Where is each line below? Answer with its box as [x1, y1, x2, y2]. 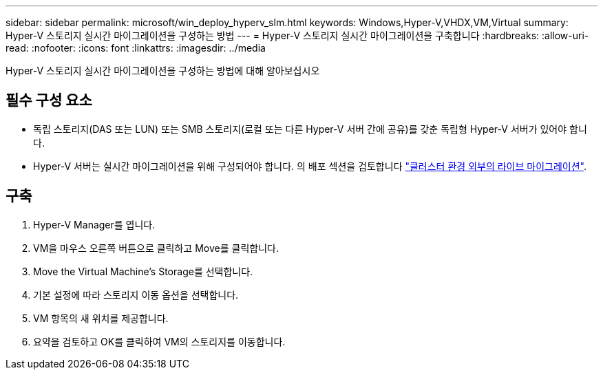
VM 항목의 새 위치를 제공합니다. [33, 312, 169, 324]
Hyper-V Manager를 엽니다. [33, 218, 156, 231]
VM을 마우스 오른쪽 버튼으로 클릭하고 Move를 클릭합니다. [33, 242, 279, 254]
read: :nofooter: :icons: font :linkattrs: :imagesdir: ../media [6, 42, 266, 54]
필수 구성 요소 [6, 92, 92, 109]
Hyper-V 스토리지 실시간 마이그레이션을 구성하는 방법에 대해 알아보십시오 [6, 65, 320, 76]
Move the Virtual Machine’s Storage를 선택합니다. [33, 265, 253, 277]
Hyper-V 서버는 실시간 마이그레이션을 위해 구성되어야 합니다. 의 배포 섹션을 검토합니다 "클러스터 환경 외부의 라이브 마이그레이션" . [33, 160, 586, 172]
